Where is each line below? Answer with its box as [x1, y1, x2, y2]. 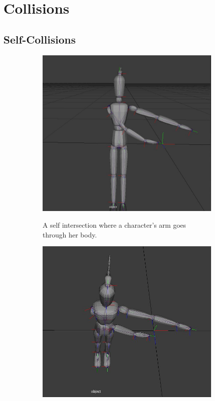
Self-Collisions [3, 31, 76, 47]
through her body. [43, 229, 97, 239]
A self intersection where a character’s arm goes [43, 220, 186, 230]
